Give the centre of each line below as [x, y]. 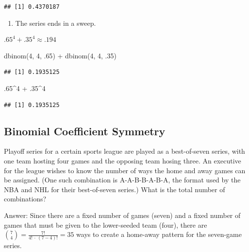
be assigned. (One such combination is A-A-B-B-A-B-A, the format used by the [122, 180]
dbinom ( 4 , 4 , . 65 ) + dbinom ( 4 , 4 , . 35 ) [60, 55]
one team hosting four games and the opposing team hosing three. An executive [123, 160]
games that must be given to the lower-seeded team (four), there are [106, 225]
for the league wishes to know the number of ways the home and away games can [125, 170]
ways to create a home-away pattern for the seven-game [159, 234]
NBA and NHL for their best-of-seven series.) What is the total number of [115, 189]
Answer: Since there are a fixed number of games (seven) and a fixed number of [122, 215]
